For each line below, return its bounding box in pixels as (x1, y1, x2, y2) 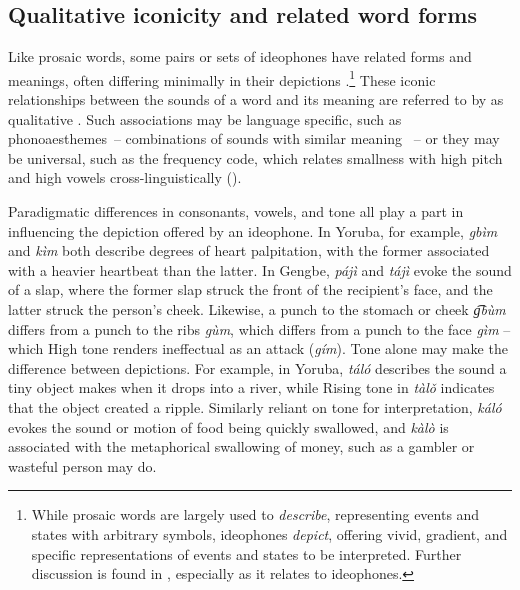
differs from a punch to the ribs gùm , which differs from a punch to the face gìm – (8, 318, 511, 339)
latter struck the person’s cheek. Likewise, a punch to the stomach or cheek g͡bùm (8, 298, 506, 319)
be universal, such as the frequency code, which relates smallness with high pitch (8, 147, 503, 168)
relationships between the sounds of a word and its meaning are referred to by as (8, 89, 504, 110)
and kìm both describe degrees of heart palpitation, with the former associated (8, 240, 490, 261)
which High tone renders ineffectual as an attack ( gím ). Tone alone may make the (8, 338, 508, 359)
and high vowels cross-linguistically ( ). (8, 167, 242, 188)
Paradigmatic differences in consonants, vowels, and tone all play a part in (8, 201, 464, 222)
